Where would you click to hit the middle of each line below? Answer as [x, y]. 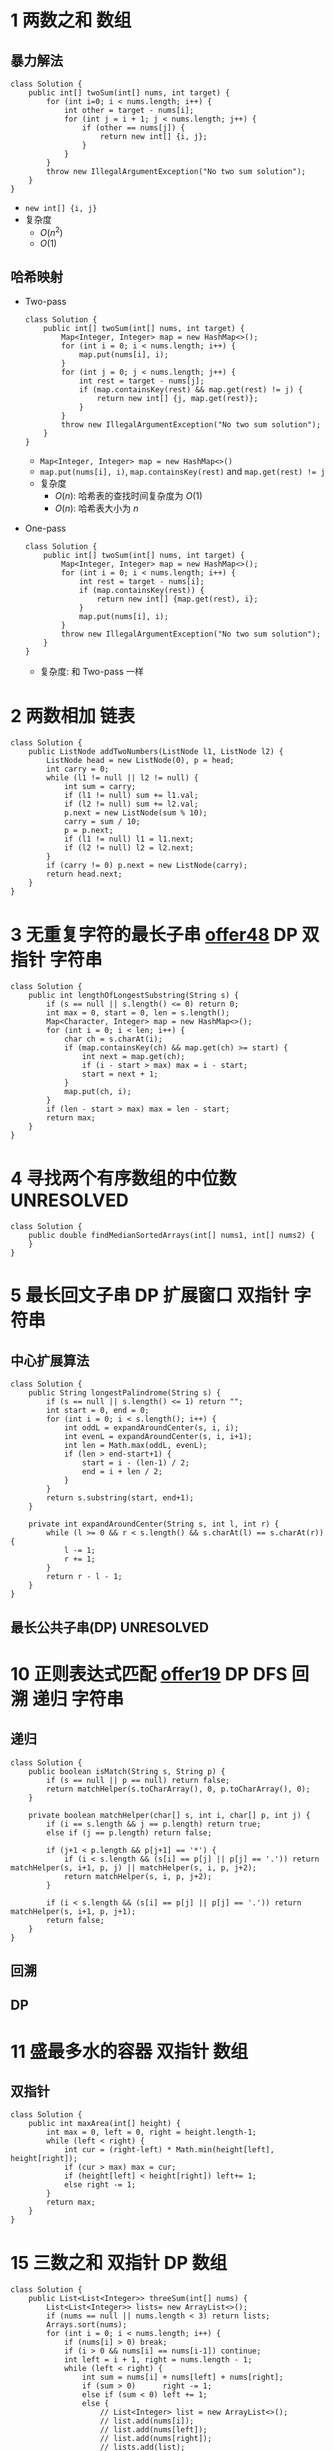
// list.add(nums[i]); [147, 2421]
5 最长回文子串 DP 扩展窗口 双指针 [150, 1295]
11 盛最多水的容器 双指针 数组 [129, 2051]
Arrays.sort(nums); [87, 2325]
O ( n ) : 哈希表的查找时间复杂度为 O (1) [128, 496]
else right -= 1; [100, 2185]
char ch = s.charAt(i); [113, 1039]
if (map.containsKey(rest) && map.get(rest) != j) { [190, 390]
